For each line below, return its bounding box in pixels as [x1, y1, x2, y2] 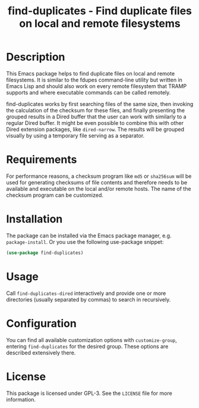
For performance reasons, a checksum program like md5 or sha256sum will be [6, 172, 192, 180]
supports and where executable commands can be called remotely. [6, 89, 171, 96]
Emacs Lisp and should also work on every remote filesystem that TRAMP [6, 82, 187, 90]
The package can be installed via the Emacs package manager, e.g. [6, 232, 172, 239]
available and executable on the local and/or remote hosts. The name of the [6, 185, 191, 192]
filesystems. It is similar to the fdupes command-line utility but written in [6, 76, 183, 83]
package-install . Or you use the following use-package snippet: [6, 238, 164, 245]
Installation [6, 212, 63, 226]
